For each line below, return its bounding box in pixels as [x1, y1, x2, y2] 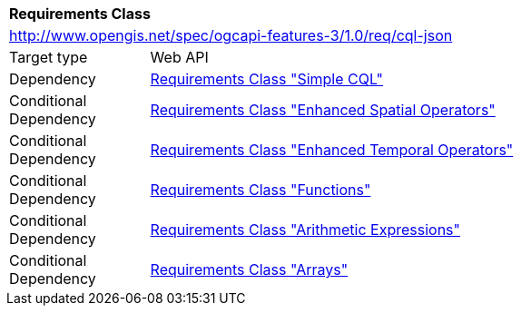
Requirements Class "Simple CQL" [150, 70, 384, 88]
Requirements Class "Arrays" [150, 260, 349, 279]
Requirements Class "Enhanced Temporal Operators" [150, 141, 514, 159]
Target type [9, 48, 88, 66]
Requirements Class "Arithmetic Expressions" [150, 220, 460, 239]
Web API [150, 48, 209, 66]
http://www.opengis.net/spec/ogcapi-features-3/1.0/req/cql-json [9, 26, 453, 44]
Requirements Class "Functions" [150, 181, 371, 199]
